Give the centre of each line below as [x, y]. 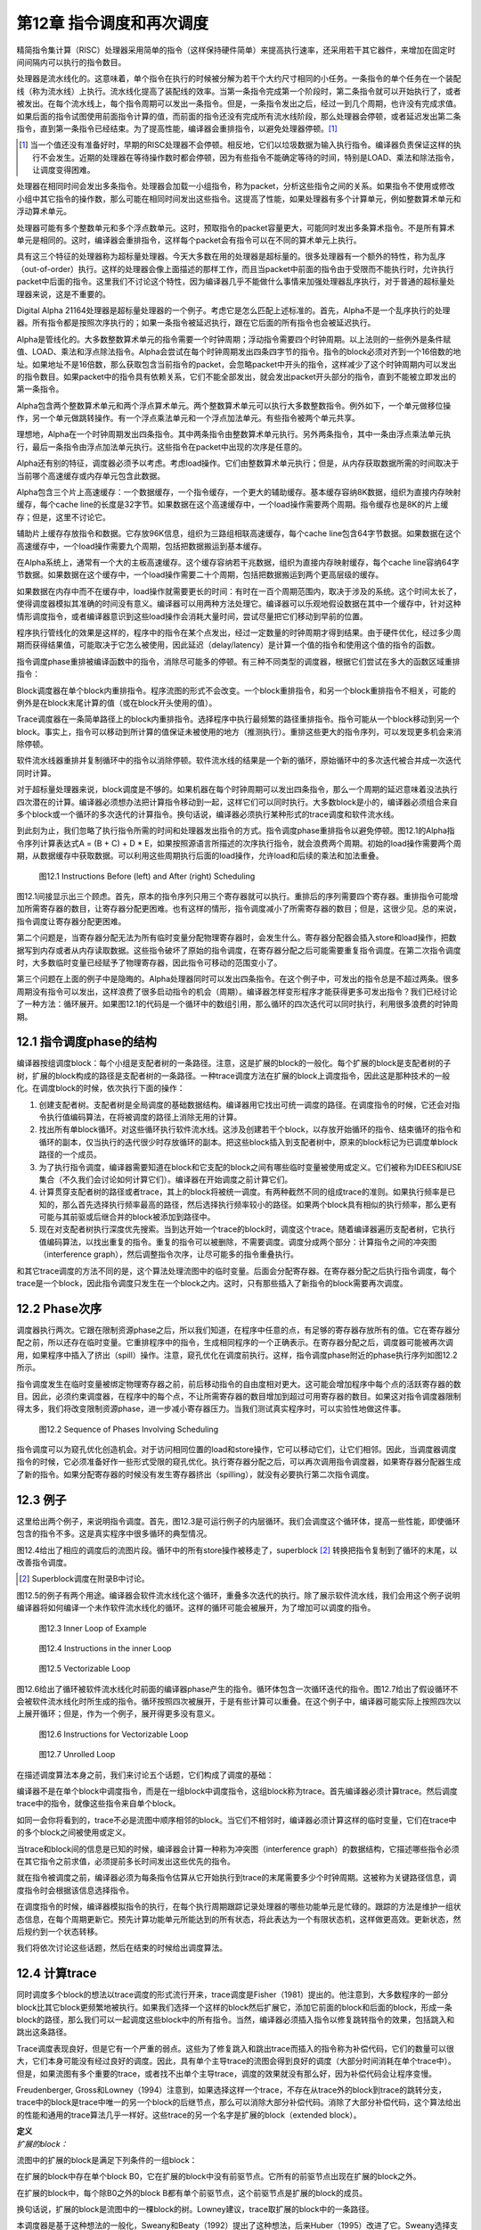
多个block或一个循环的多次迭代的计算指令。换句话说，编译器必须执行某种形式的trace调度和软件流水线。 [208, 814]
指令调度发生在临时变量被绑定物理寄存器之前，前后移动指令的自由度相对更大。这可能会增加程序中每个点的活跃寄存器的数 [239, 1383]
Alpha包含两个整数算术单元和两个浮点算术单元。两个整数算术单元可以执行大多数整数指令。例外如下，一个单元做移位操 [234, 405]
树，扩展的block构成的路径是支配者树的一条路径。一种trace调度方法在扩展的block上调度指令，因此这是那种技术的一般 [233, 1076]
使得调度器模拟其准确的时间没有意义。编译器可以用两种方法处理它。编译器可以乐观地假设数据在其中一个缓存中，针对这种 [239, 604]
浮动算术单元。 [44, 211]
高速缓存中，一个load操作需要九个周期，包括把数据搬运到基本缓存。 [142, 546]
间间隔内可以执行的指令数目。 [71, 62]
